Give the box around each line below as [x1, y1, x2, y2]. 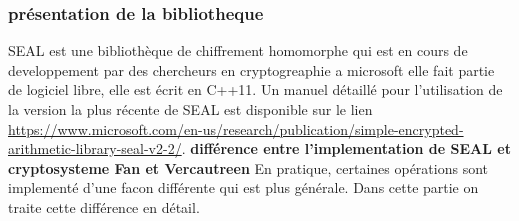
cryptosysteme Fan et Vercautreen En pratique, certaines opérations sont [8, 157, 488, 178]
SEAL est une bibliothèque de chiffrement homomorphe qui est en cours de [8, 40, 468, 61]
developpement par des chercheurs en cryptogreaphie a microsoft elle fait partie [8, 59, 495, 80]
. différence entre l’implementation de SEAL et [181, 138, 511, 159]
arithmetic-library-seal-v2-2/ [8, 138, 182, 159]
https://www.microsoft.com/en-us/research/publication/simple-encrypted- [8, 118, 464, 139]
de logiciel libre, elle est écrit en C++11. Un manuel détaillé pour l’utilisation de [8, 79, 503, 100]
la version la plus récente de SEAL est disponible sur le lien [8, 99, 373, 119]
